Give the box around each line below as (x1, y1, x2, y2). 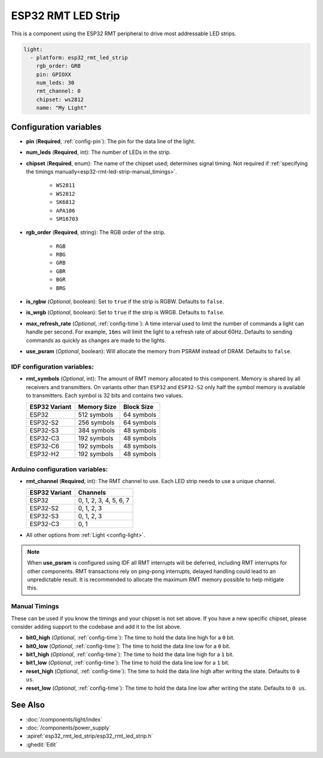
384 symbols (78, 426, 115, 435)
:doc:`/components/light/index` (26, 715, 103, 723)
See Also (11, 700, 45, 710)
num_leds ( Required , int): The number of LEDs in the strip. (26, 148, 172, 156)
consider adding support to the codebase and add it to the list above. (11, 623, 182, 630)
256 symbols (78, 419, 115, 427)
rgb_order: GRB (36, 63, 81, 69)
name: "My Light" (36, 105, 87, 111)
